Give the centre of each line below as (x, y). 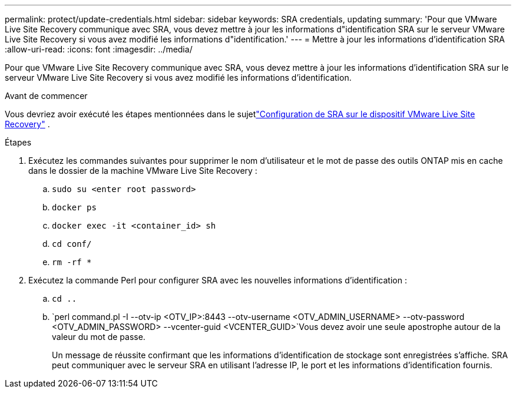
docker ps (74, 207)
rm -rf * (72, 262)
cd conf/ (72, 244)
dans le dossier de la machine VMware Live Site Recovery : (143, 171)
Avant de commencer (46, 96)
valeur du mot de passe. (99, 337)
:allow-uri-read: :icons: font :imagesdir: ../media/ (99, 49)
